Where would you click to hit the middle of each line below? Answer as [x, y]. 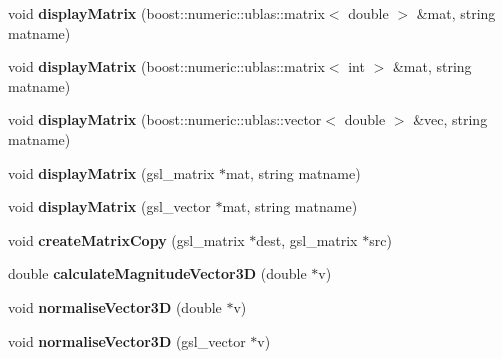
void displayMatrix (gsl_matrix [111, 172]
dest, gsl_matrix [307, 239]
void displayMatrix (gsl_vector [109, 206]
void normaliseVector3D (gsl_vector [127, 340]
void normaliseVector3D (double [115, 306]
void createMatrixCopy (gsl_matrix [126, 239]
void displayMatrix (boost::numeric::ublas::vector [165, 119]
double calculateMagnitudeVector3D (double [157, 273]
